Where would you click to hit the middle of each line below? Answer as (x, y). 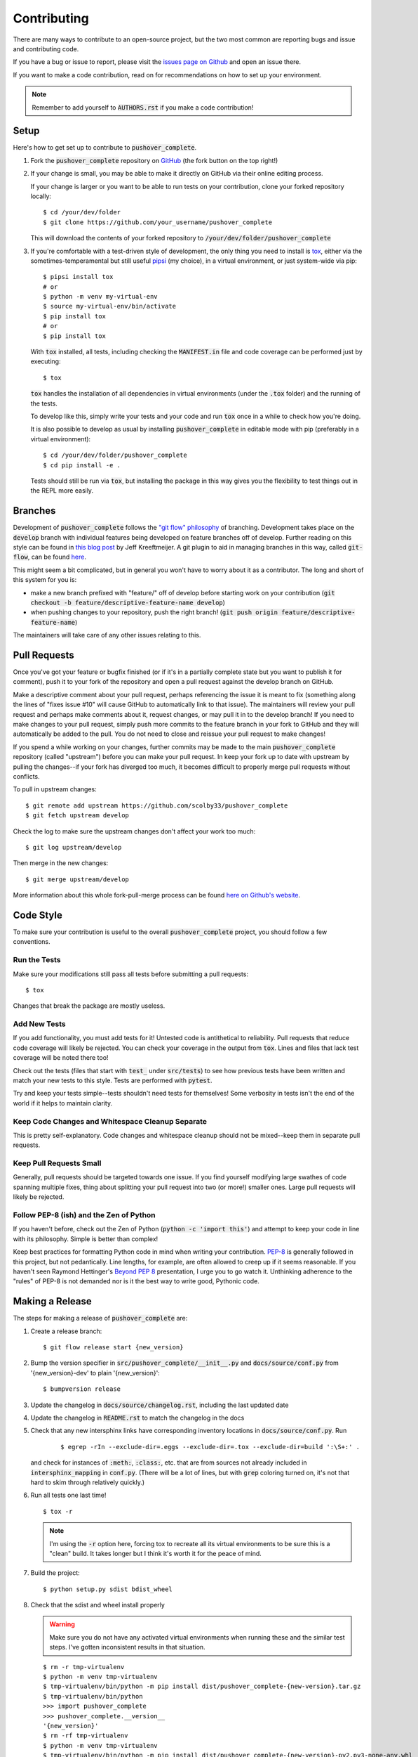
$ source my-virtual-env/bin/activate (110, 306)
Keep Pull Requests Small (57, 1163)
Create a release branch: (66, 1331)
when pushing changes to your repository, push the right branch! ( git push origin (154, 612)
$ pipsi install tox (78, 277)
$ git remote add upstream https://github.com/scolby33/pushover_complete (157, 805)
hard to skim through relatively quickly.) (88, 1482)
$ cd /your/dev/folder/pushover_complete (115, 455)
